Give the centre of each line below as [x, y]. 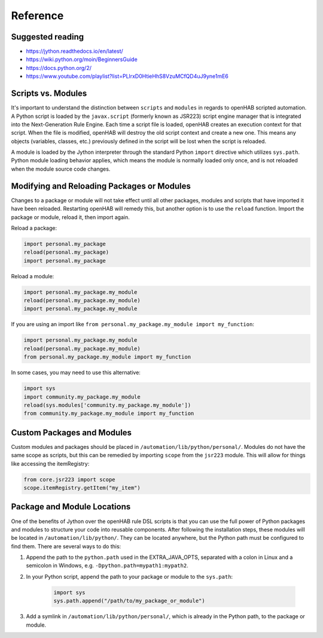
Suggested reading [48, 37]
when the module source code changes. [61, 169]
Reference [37, 16]
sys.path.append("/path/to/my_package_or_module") [129, 601]
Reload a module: [33, 276]
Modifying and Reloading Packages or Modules [101, 186]
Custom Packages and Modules [71, 432]
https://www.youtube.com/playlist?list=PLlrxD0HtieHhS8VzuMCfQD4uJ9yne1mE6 [127, 76]
